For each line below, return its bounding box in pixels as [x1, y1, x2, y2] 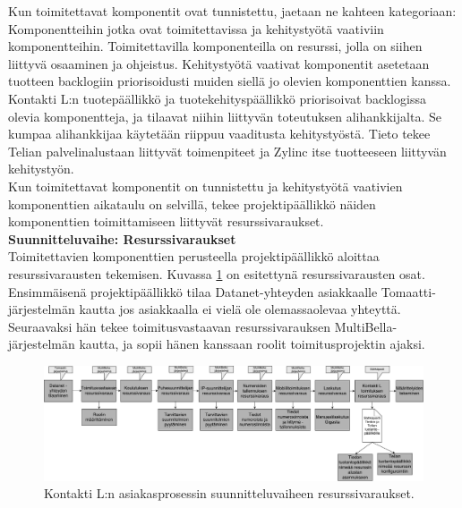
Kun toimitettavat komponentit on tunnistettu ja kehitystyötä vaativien [8, 176, 403, 195]
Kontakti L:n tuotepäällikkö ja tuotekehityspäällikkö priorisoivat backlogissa [8, 89, 426, 107]
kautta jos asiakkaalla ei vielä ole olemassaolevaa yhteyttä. [79, 300, 401, 318]
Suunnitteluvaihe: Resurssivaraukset [8, 229, 236, 248]
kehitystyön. [8, 159, 74, 178]
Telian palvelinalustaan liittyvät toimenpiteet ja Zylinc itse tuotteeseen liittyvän [8, 141, 447, 160]
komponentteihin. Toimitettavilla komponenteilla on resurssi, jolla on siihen [8, 37, 423, 55]
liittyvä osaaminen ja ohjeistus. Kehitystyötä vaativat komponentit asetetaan [8, 54, 430, 72]
